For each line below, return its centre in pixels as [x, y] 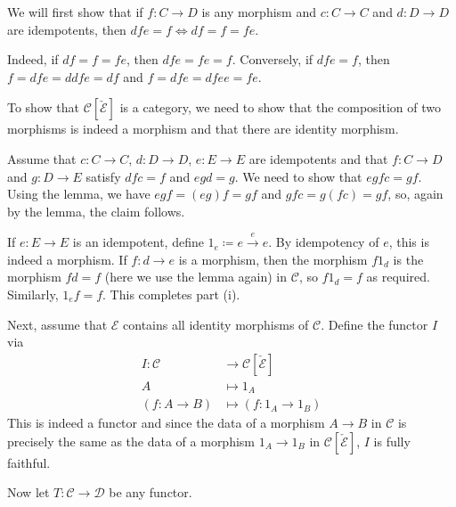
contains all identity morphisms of [216, 324]
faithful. [29, 462]
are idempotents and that [318, 158]
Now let [28, 492]
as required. [398, 277]
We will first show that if [75, 12]
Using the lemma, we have [79, 194]
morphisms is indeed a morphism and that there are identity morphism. [203, 129]
